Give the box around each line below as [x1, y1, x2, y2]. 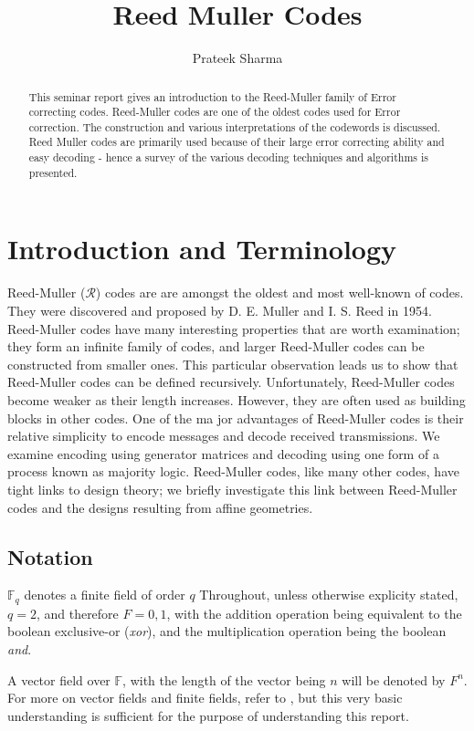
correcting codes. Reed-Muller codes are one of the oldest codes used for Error [28, 104, 401, 120]
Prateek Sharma [192, 48, 283, 68]
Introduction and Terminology [7, 230, 397, 267]
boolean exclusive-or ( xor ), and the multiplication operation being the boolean [7, 621, 447, 641]
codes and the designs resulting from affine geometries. [7, 497, 313, 517]
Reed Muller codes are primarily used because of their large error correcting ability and [28, 134, 445, 150]
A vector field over [7, 670, 111, 689]
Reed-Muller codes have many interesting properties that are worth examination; [7, 319, 460, 338]
